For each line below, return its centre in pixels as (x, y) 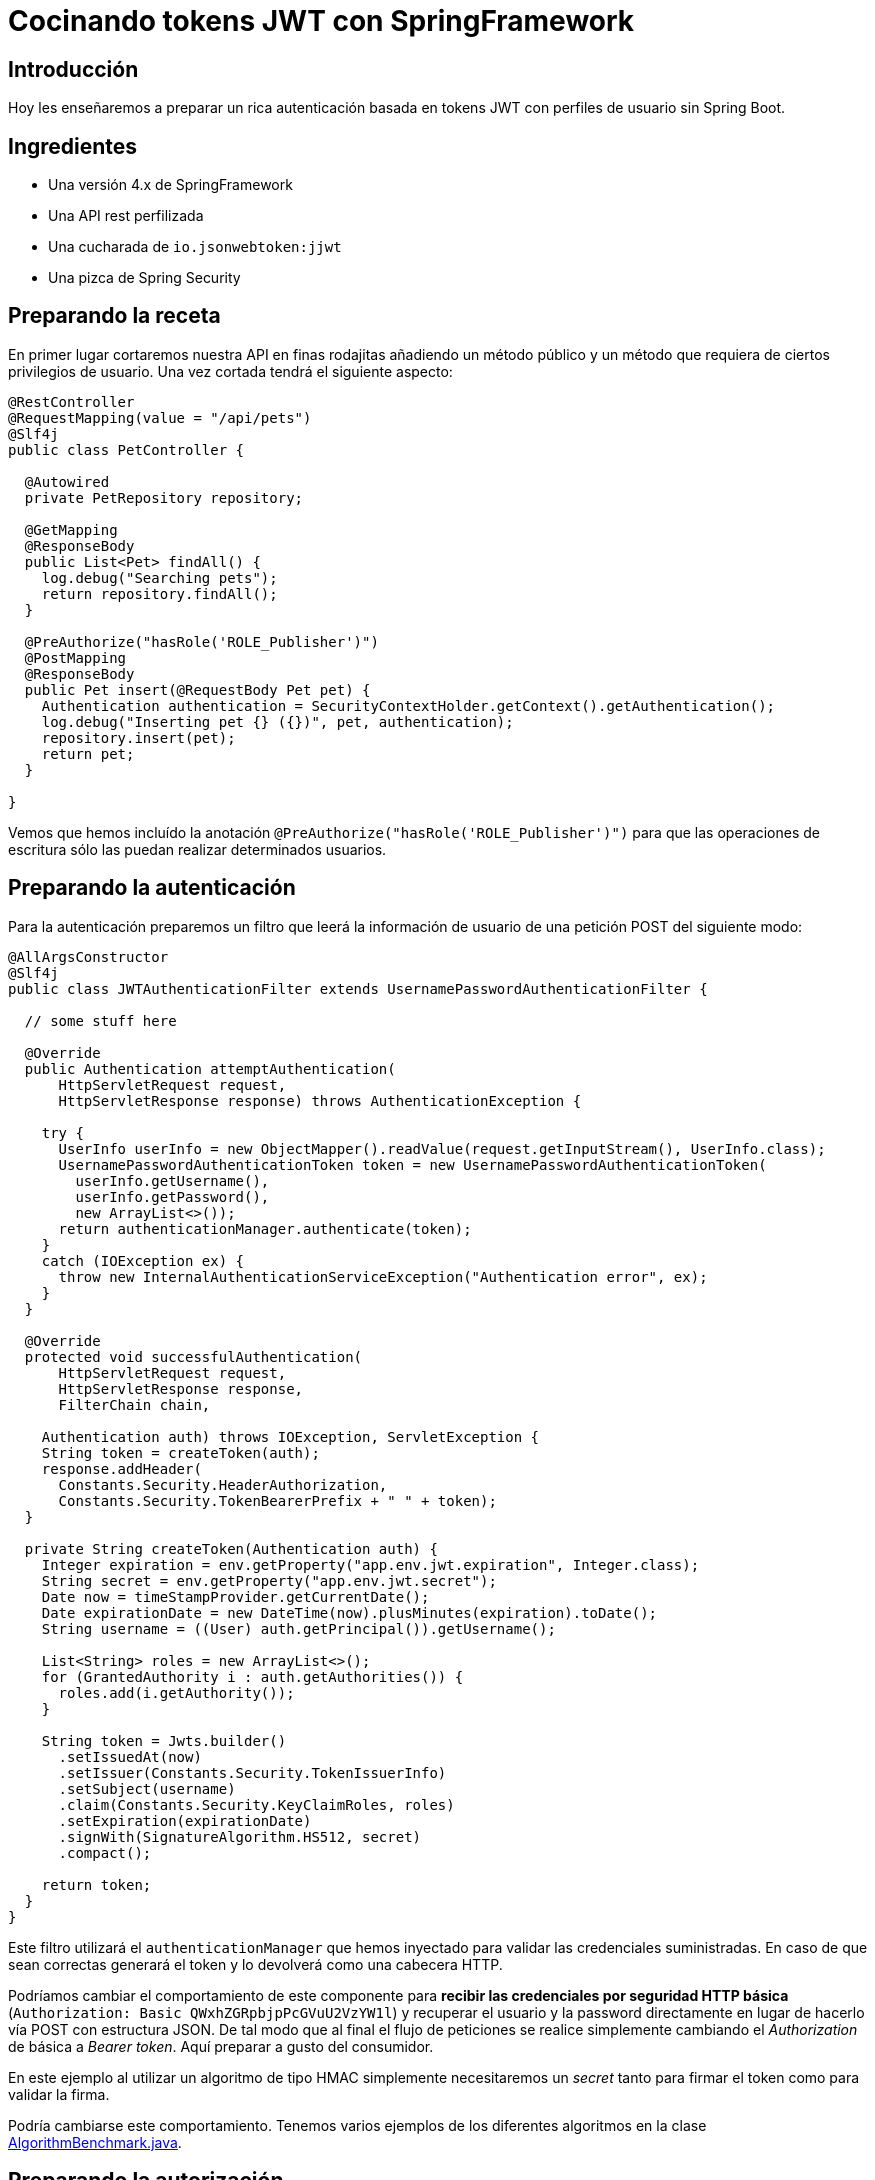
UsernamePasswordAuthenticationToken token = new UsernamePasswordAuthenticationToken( (412, 1164)
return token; (96, 1884)
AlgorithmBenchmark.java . (95, 2142)
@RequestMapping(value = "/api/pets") (160, 417)
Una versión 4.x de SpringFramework (170, 185)
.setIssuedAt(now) (130, 1756)
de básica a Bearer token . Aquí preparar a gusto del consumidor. (221, 2046)
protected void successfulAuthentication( (193, 1356)
